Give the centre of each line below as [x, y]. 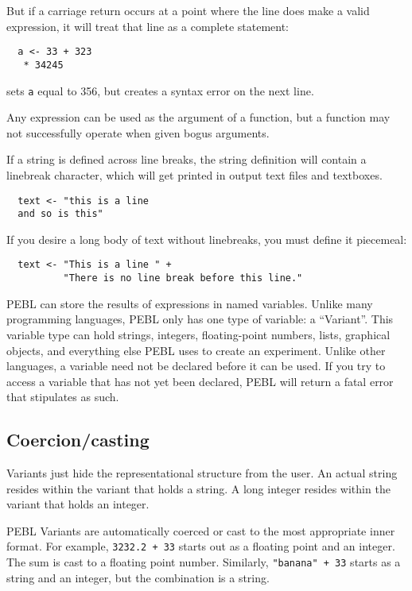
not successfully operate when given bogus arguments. [138, 132]
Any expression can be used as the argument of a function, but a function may [198, 117]
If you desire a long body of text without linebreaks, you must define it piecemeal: [207, 239]
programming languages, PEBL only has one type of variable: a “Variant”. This [200, 319]
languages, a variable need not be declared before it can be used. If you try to [196, 366]
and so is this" [60, 214]
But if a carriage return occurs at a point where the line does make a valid [188, 10]
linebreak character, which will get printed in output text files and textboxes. [194, 174]
